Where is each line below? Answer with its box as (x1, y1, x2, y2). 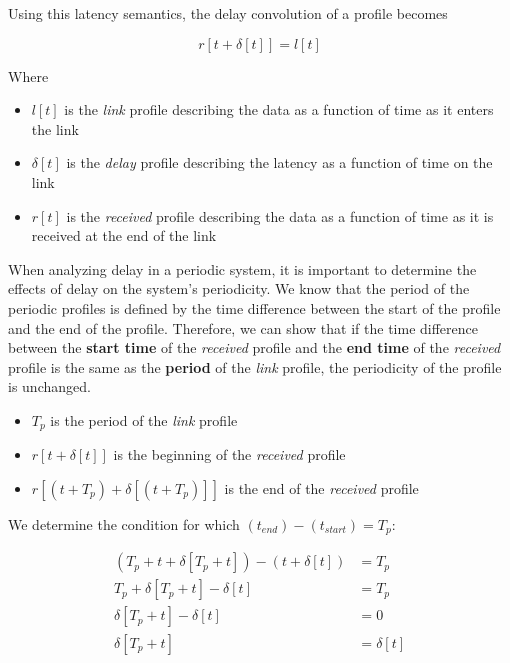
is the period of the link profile (50, 409, 238, 430)
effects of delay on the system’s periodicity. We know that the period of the (8, 278, 470, 299)
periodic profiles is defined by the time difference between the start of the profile (8, 297, 501, 318)
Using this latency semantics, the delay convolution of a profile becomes (8, 3, 448, 23)
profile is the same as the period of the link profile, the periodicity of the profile (8, 356, 502, 377)
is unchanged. (8, 376, 91, 397)
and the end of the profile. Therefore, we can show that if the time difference (8, 317, 478, 338)
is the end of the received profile (224, 477, 419, 498)
